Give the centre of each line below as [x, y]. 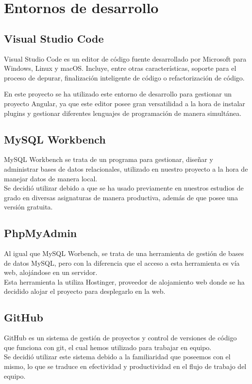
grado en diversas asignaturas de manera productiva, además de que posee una [121, 197]
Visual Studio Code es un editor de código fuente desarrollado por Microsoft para [125, 58]
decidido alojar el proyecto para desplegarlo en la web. [85, 291]
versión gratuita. [28, 207]
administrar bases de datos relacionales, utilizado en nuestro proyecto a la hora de [126, 168]
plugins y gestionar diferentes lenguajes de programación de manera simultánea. [123, 113]
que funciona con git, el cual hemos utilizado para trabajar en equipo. [108, 347]
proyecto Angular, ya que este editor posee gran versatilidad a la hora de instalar [125, 103]
